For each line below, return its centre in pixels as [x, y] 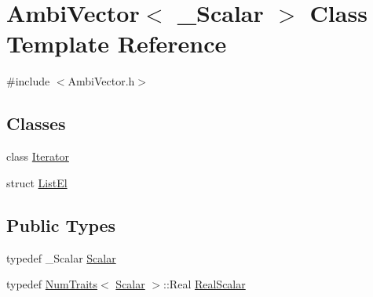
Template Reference [117, 43]
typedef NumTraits [52, 284]
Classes [36, 123]
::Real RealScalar [205, 284]
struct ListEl [37, 182]
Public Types [61, 225]
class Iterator [38, 156]
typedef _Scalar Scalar [61, 257]
